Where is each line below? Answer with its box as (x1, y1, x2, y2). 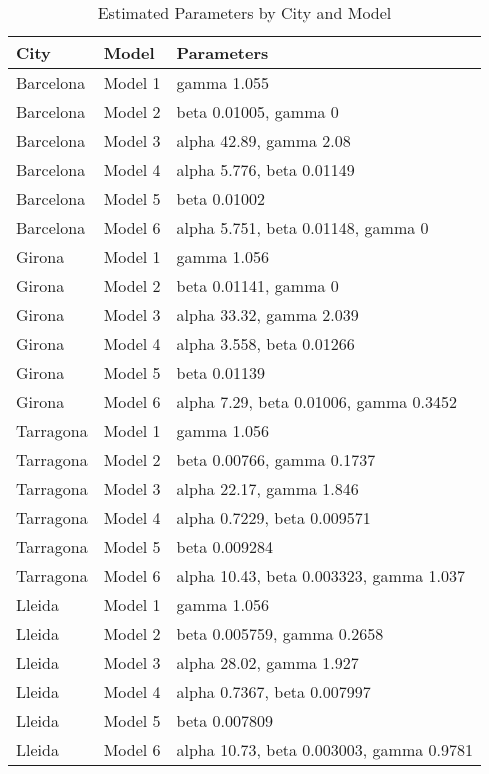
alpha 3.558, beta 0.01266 (176, 332, 355, 355)
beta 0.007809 (176, 709, 274, 732)
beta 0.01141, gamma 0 (176, 274, 339, 297)
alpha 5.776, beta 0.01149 (176, 158, 355, 181)
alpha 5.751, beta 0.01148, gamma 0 (176, 216, 429, 239)
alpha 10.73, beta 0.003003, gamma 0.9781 (176, 738, 474, 761)
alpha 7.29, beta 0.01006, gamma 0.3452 (176, 390, 458, 413)
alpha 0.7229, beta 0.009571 (176, 506, 371, 529)
